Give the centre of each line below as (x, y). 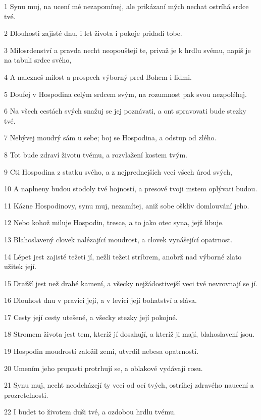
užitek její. (20, 266)
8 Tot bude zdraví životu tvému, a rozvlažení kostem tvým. (96, 154)
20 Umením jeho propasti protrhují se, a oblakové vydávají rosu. (103, 368)
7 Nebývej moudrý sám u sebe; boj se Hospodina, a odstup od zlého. (110, 138)
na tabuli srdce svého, (38, 60)
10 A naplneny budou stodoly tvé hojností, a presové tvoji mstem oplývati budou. (131, 189)
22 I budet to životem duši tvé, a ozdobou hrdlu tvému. (90, 412)
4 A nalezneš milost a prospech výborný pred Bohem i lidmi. (98, 76)
